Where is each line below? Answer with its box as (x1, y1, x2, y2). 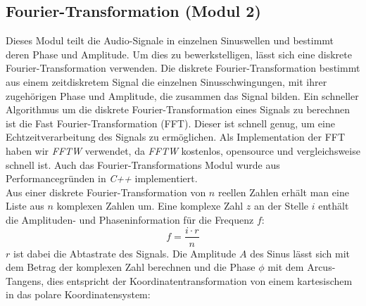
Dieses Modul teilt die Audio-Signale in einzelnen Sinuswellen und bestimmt (6, 33, 334, 48)
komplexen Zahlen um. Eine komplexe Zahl (56, 198, 244, 213)
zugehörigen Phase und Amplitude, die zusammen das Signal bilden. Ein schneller (6, 88, 359, 103)
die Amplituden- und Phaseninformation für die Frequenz (6, 212, 254, 227)
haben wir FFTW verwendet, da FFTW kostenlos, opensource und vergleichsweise (6, 143, 360, 158)
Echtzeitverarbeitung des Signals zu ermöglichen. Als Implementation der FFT (6, 129, 346, 144)
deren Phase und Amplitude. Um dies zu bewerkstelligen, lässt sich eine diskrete (6, 46, 352, 61)
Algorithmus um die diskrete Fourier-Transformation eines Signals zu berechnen (6, 102, 350, 117)
